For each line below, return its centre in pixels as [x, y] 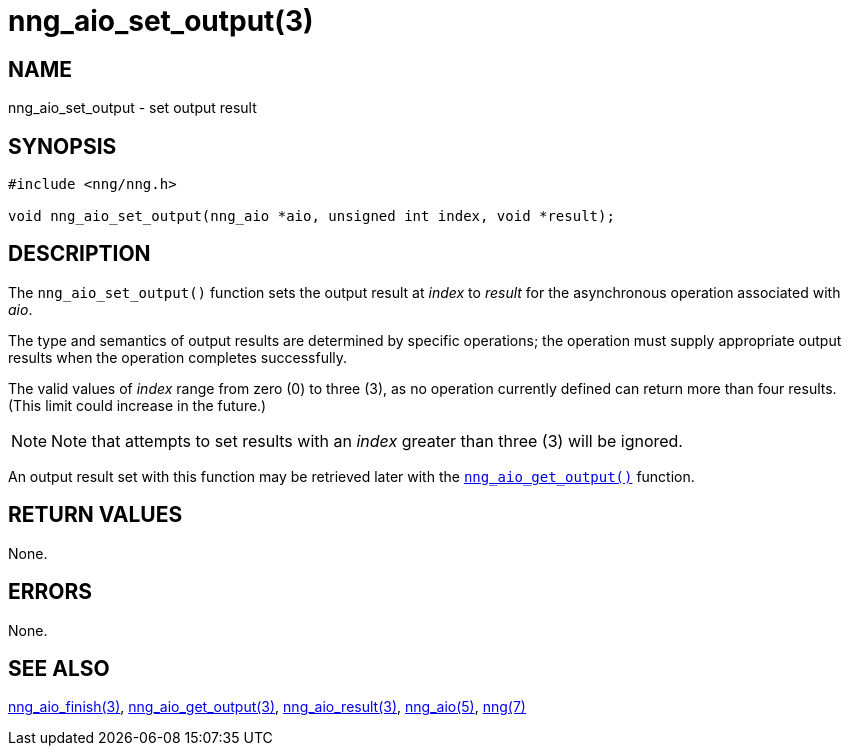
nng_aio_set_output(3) [161, 21]
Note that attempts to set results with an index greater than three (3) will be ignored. [367, 440]
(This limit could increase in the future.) [137, 405]
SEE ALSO [59, 668]
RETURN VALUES [95, 515]
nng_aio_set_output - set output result [132, 108]
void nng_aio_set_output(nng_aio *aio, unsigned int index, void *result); [311, 216]
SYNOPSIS [62, 146]
